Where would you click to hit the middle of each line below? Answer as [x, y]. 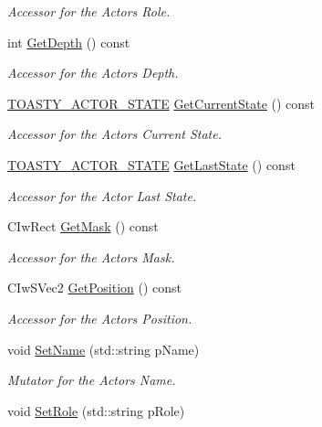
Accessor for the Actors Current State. [114, 134]
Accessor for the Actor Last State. [102, 195]
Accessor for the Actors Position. [100, 318]
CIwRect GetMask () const [83, 226]
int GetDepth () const [69, 42]
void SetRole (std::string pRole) [96, 410]
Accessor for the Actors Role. [89, 11]
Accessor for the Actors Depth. [93, 73]
